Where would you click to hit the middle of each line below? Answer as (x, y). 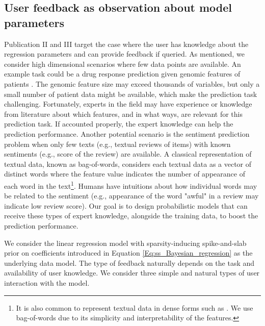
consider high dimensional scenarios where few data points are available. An (123, 64)
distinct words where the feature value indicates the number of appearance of (125, 174)
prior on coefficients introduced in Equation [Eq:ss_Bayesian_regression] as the (128, 253)
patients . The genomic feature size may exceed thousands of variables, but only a (132, 83)
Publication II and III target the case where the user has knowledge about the (126, 44)
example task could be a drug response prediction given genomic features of (122, 74)
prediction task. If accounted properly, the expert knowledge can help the (119, 124)
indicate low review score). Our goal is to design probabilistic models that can (126, 205)
